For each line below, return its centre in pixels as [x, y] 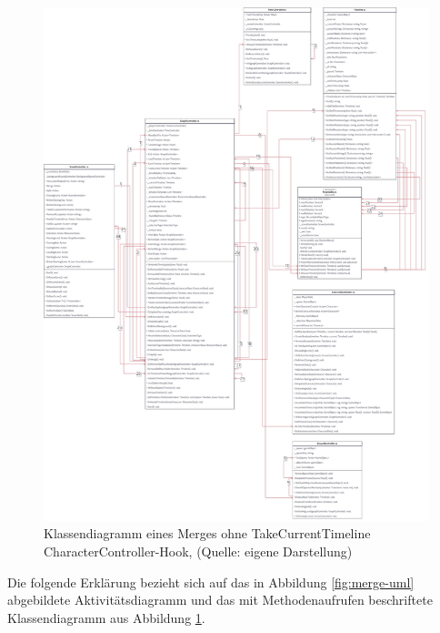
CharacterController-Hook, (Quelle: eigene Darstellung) [198, 551]
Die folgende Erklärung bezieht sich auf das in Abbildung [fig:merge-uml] [211, 582]
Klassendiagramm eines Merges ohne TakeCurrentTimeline [207, 533]
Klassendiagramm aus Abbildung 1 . [106, 617]
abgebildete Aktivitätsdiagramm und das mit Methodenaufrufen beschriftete [220, 600]
